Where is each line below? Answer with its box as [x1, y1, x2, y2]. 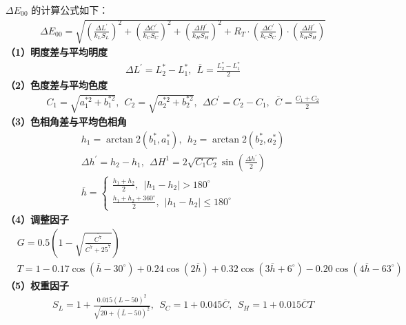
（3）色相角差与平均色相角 [6, 114, 128, 129]
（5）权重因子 [6, 277, 70, 292]
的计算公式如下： [31, 3, 109, 17]
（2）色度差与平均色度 [6, 77, 108, 92]
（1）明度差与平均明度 [6, 45, 108, 59]
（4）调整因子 [6, 211, 70, 226]
